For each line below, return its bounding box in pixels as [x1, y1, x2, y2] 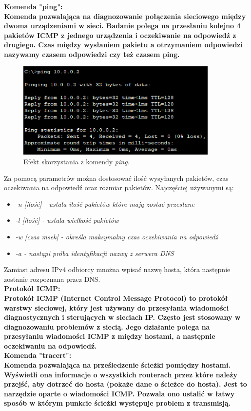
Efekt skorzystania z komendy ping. [23, 156, 130, 166]
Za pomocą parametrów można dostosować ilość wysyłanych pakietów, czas [4, 173, 229, 183]
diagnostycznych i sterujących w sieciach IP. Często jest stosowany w [4, 312, 241, 322]
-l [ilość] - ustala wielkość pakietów [15, 215, 119, 225]
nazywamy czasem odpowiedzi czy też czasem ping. [4, 49, 180, 59]
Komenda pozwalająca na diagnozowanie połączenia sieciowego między [4, 11, 246, 21]
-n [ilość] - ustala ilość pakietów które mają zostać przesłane [15, 198, 195, 209]
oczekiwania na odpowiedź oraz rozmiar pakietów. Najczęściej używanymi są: [4, 182, 234, 193]
